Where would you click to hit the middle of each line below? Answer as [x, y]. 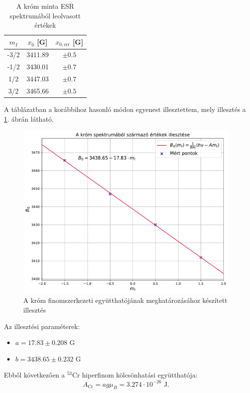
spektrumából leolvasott [45, 15]
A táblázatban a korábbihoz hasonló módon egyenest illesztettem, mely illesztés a [125, 109]
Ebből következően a [34, 375]
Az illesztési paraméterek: [42, 326]
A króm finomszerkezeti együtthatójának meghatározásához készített [125, 300]
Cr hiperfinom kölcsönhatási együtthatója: [135, 375]
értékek [45, 25]
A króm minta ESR [45, 6]
